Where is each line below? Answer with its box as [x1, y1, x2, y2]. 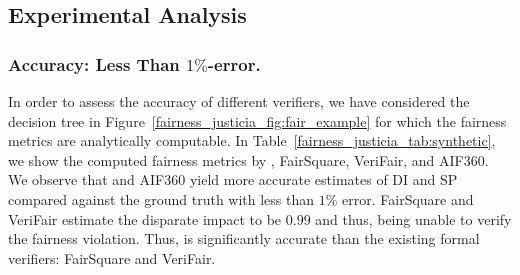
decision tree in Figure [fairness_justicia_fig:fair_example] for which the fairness [8, 110, 507, 131]
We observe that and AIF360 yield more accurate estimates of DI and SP [8, 169, 458, 190]
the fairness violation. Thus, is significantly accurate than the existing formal [8, 228, 480, 249]
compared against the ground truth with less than [8, 188, 315, 209]
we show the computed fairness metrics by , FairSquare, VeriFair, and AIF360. [8, 149, 489, 170]
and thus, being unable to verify [315, 208, 512, 229]
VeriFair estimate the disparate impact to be [8, 208, 282, 229]
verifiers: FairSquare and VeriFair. [8, 247, 216, 268]
